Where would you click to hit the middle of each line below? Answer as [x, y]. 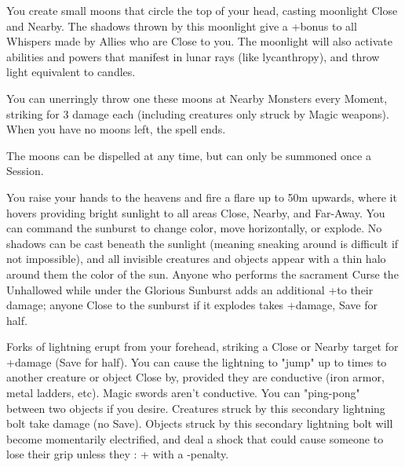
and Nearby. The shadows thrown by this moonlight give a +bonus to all [182, 26]
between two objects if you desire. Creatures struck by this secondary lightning [196, 408]
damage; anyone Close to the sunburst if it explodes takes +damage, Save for [192, 305]
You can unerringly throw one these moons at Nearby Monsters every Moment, [197, 98]
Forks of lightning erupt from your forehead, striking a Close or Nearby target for [202, 347]
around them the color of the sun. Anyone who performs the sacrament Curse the [202, 274]
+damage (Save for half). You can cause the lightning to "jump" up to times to [197, 361]
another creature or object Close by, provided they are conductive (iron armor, [195, 377]
